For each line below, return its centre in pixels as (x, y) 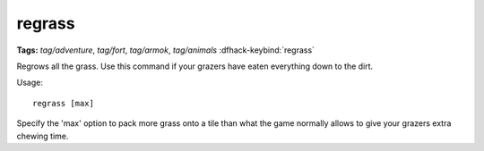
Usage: (30, 83)
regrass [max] (63, 103)
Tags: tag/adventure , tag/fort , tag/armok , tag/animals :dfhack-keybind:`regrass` (166, 50)
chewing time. (43, 136)
